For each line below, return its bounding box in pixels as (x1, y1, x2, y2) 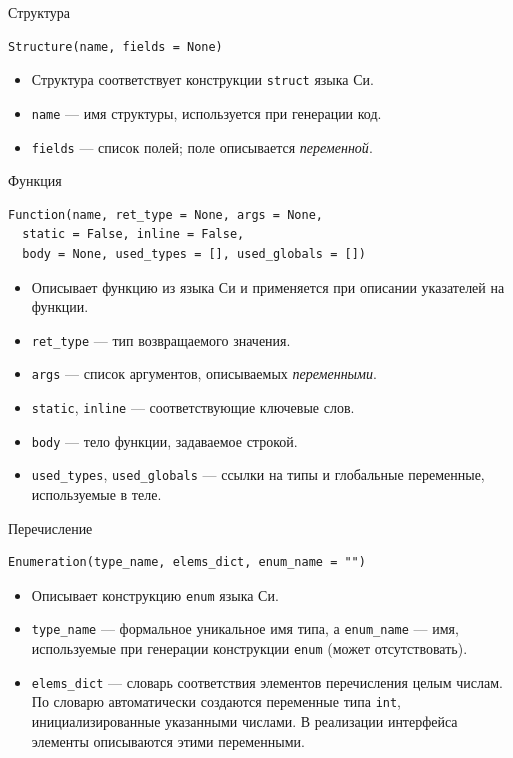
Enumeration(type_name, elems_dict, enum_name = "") (8, 555, 366, 570)
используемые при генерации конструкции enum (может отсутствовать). (31, 638, 468, 659)
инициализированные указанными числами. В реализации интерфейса (31, 711, 458, 732)
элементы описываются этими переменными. (31, 730, 305, 751)
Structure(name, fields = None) (8, 39, 223, 54)
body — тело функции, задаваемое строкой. (31, 430, 298, 451)
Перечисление (8, 517, 93, 538)
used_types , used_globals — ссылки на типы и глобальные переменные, (31, 464, 485, 485)
